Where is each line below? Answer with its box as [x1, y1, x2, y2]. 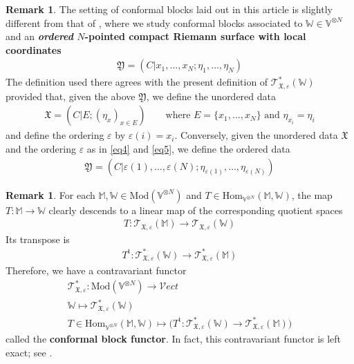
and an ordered [6, 29, 73, 44]
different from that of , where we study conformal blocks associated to [6, 15, 303, 30]
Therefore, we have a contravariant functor [6, 263, 187, 278]
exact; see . [6, 345, 53, 360]
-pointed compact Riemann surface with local [84, 29, 306, 44]
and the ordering [6, 142, 76, 156]
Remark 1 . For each [6, 187, 95, 202]
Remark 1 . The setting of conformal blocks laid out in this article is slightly [6, 2, 333, 16]
